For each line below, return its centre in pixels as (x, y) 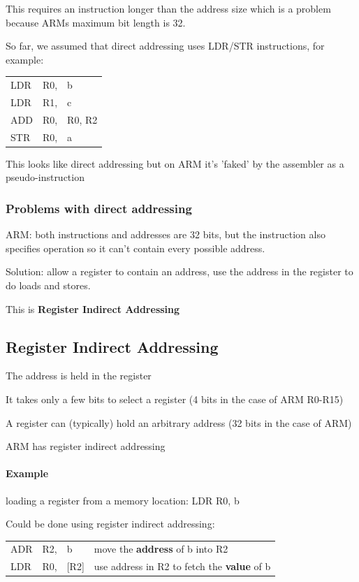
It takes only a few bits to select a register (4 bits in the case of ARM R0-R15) (175, 399)
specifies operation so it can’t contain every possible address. (135, 248)
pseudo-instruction (45, 177)
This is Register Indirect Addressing (93, 308)
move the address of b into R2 (161, 549)
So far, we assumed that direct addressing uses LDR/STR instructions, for (165, 46)
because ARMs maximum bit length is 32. (96, 22)
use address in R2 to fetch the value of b (182, 566)
